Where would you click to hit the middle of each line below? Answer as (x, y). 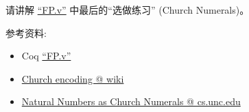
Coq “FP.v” (46, 56)
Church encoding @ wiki (73, 78)
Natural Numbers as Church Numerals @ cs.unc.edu (131, 101)
